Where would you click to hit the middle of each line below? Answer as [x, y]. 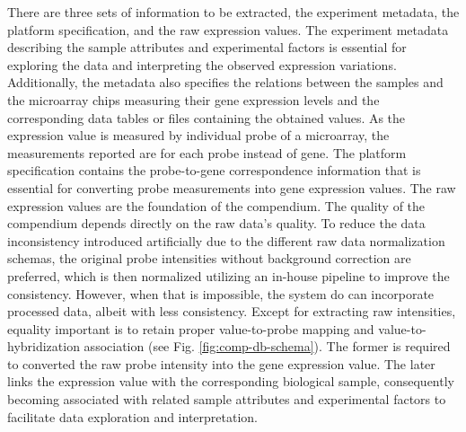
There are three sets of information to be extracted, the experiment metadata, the [233, 12]
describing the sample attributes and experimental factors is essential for [207, 47]
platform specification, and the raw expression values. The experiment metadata [228, 29]
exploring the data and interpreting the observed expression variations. [202, 64]
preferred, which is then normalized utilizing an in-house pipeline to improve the [229, 275]
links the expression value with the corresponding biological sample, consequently [231, 381]
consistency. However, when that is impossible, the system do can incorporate [221, 293]
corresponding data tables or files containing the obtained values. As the [207, 117]
